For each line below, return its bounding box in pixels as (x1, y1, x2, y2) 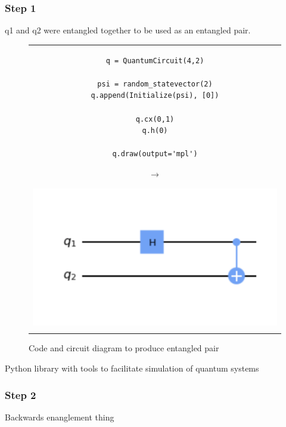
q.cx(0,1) (135, 115, 175, 123)
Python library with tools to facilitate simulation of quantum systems (5, 362, 259, 375)
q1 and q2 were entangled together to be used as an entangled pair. (5, 24, 251, 36)
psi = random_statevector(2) (97, 79, 213, 88)
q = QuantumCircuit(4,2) (105, 56, 204, 65)
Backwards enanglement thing (5, 410, 114, 423)
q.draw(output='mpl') (112, 150, 198, 159)
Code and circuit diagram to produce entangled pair (29, 342, 219, 354)
